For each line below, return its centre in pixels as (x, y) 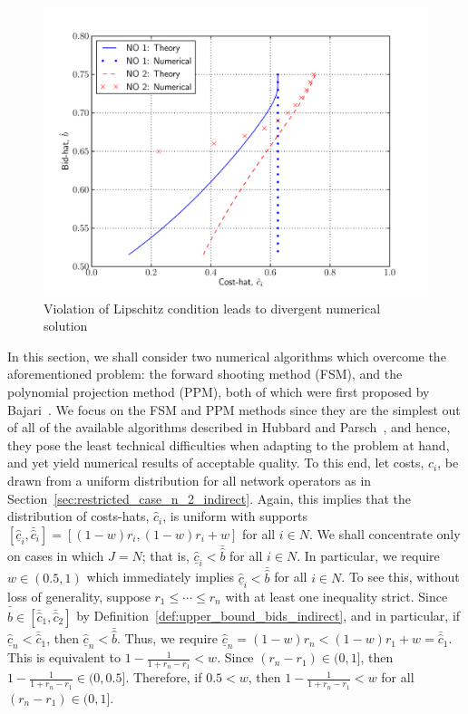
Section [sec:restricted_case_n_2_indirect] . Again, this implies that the (210, 498)
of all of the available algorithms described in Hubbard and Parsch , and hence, (229, 427)
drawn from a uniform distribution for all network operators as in (190, 480)
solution (66, 326)
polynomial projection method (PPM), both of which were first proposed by (219, 391)
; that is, (166, 556)
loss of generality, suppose (79, 596)
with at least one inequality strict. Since (336, 596)
